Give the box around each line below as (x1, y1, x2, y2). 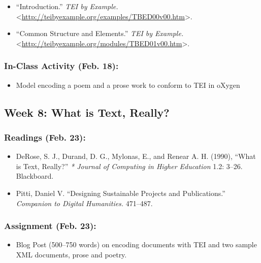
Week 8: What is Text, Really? (4, 104, 170, 120)
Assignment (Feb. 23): (4, 219, 96, 232)
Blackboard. (16, 171, 54, 181)
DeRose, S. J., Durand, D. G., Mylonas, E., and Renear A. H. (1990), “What (16, 151, 256, 161)
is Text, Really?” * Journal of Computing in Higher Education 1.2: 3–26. (16, 160, 243, 171)
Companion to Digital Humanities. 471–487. (16, 198, 153, 208)
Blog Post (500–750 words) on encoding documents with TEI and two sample (16, 239, 257, 250)
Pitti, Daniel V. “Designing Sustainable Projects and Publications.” (16, 187, 225, 198)
